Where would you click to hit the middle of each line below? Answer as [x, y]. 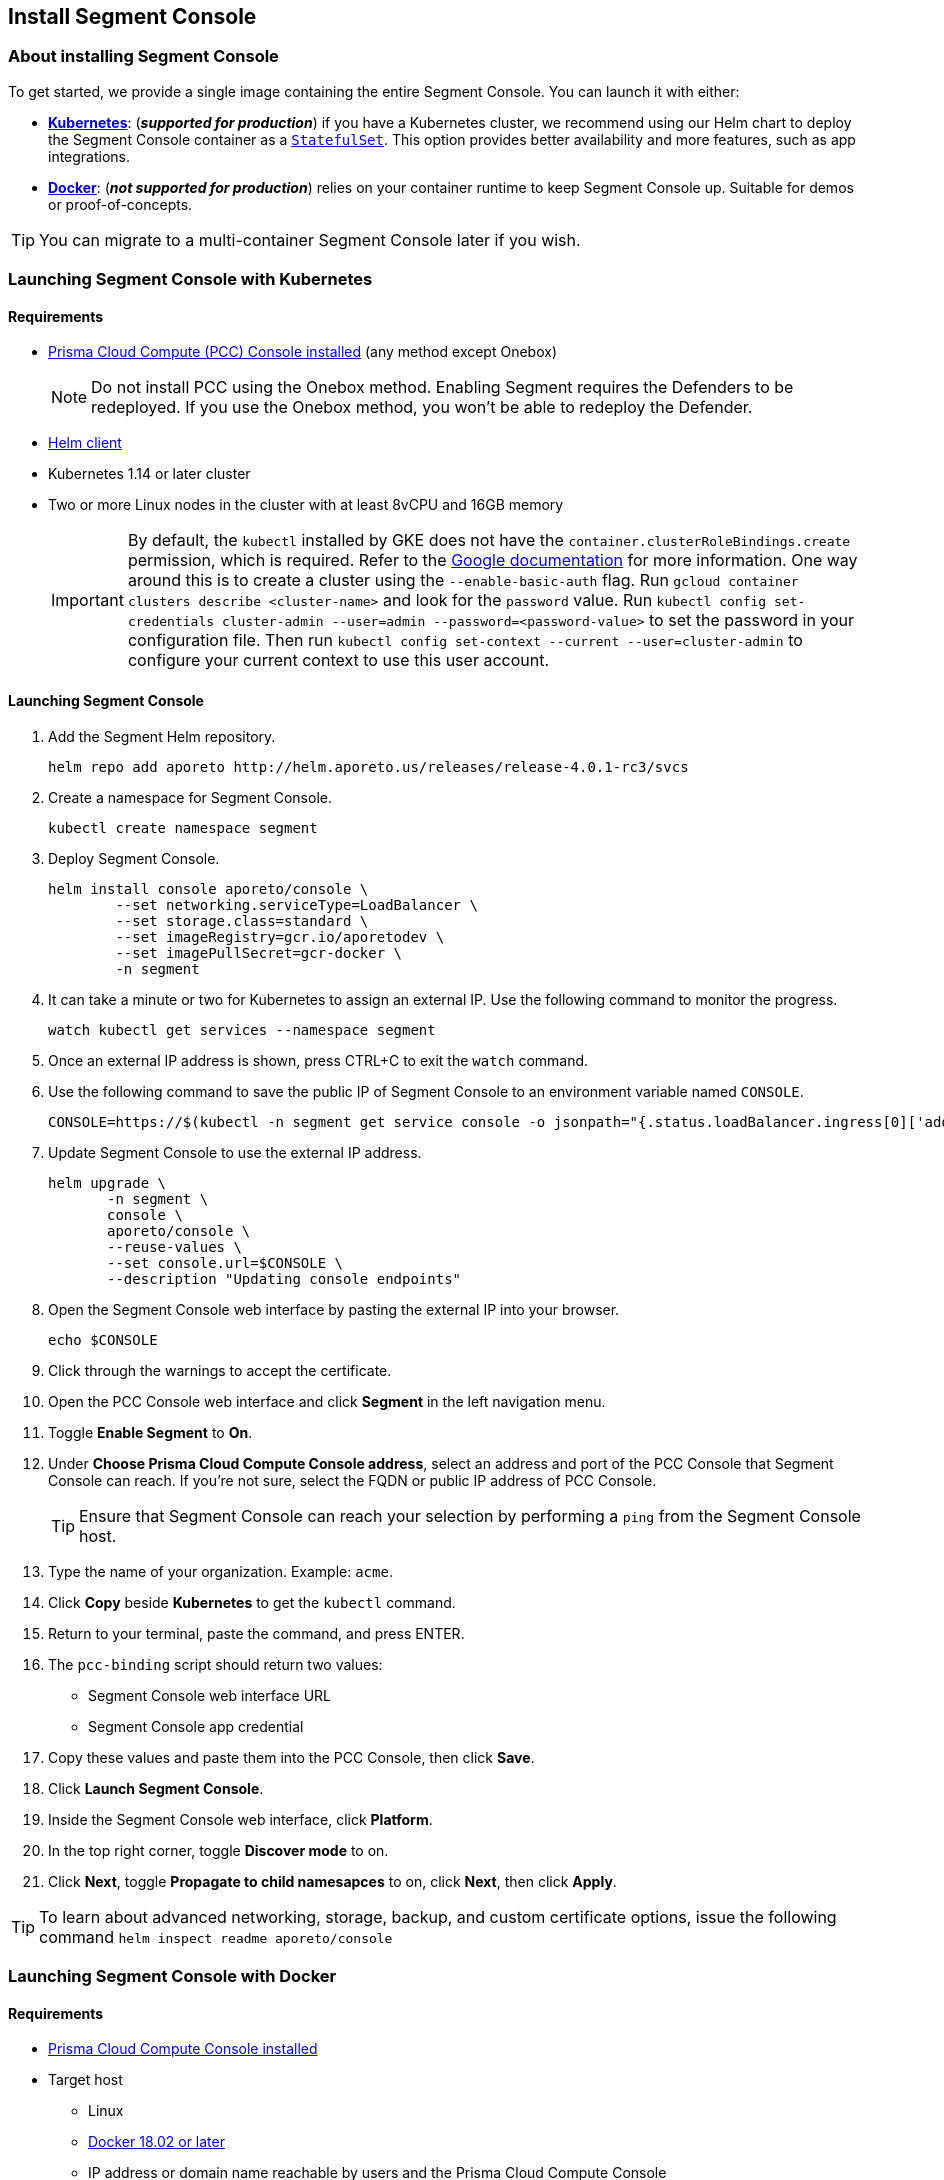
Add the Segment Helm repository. [162, 736]
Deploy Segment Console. [134, 858]
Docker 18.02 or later [156, 2142]
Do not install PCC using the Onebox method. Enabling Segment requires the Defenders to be [442, 387]
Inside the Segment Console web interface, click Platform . [240, 1819]
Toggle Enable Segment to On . [150, 1432]
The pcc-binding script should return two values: [215, 1664]
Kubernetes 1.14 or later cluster [149, 474]
